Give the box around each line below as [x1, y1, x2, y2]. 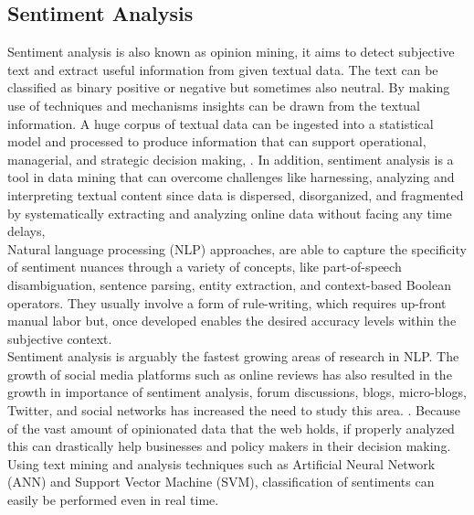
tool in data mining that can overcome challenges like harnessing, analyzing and [7, 167, 455, 187]
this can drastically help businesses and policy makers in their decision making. [7, 436, 451, 456]
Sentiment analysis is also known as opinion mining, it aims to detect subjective [7, 42, 455, 61]
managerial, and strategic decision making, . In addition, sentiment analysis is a [7, 149, 454, 168]
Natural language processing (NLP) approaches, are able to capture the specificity [7, 239, 467, 258]
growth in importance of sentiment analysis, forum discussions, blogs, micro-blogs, [7, 382, 467, 402]
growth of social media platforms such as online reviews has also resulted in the [7, 364, 452, 383]
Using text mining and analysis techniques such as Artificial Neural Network [7, 454, 436, 473]
